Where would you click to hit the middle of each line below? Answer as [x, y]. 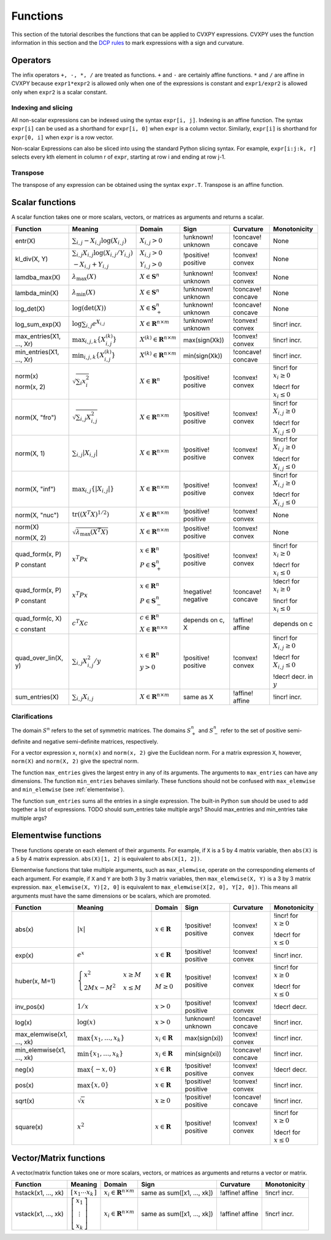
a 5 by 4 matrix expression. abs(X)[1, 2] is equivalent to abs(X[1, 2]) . [107, 858]
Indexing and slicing [42, 108]
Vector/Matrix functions [58, 1158]
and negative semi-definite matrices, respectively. [95, 741]
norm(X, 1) [30, 453]
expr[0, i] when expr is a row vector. [63, 137]
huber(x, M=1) [35, 981]
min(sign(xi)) [203, 1054]
